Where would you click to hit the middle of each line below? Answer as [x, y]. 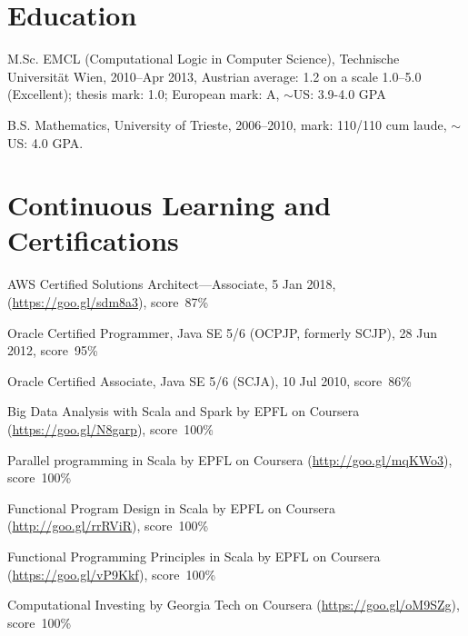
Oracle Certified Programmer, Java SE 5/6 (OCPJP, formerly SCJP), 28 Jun [223, 332]
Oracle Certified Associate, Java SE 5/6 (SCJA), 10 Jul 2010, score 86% [209, 380]
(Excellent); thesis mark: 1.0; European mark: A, [144, 94]
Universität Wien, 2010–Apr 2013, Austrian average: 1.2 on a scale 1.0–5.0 [214, 76]
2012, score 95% [53, 350]
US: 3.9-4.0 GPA [339, 94]
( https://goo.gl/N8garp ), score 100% [110, 428]
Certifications [93, 240]
